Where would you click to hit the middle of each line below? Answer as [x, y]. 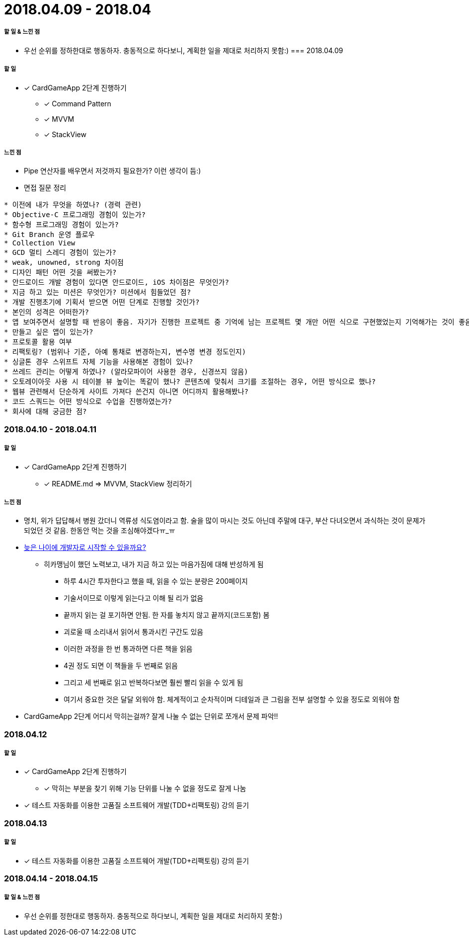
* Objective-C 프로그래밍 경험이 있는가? [75, 215]
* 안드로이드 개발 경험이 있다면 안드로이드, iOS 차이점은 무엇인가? [117, 282]
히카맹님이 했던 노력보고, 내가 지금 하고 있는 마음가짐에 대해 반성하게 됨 [154, 564]
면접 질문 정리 [45, 188]
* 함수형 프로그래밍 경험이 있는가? [61, 225]
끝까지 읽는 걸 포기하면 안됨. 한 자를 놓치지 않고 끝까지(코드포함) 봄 [167, 615]
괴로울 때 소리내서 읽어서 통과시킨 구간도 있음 [134, 632]
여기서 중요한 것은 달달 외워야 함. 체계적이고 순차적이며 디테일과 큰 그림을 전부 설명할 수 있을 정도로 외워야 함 [232, 700]
